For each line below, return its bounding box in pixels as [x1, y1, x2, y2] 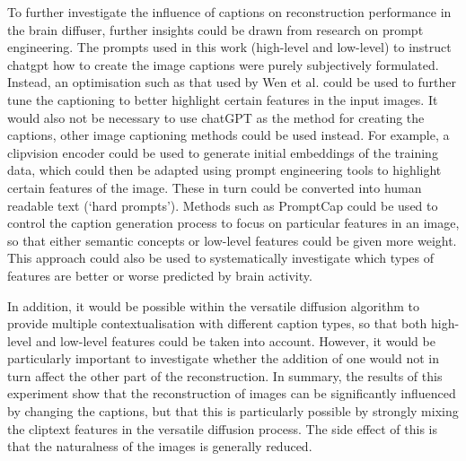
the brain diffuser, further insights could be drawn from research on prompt [7, 20, 424, 39]
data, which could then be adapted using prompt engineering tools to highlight [7, 161, 442, 179]
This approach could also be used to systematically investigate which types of [7, 248, 434, 267]
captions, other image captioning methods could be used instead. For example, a [7, 126, 450, 144]
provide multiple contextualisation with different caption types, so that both [7, 314, 427, 333]
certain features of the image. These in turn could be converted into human [7, 178, 422, 196]
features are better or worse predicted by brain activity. [7, 265, 312, 284]
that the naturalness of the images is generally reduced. [7, 437, 312, 456]
